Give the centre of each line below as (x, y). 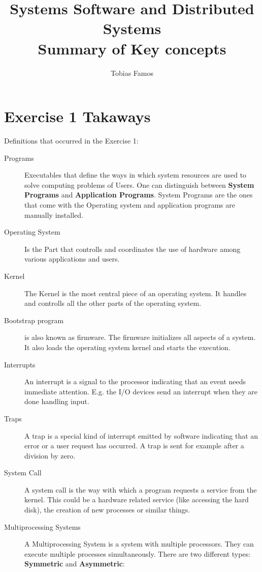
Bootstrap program (34, 320)
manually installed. (54, 214)
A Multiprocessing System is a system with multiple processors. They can (139, 544)
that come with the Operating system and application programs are (130, 205)
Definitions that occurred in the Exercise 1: (71, 141)
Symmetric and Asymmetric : (75, 564)
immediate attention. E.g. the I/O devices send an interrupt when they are (141, 391)
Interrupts (20, 364)
